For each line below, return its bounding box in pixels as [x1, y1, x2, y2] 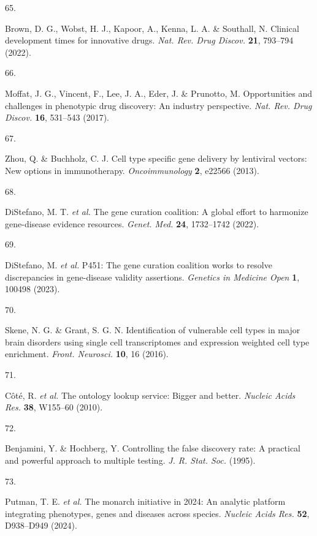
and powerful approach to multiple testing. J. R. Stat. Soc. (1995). [5, 454, 256, 467]
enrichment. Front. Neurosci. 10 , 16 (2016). [5, 347, 169, 360]
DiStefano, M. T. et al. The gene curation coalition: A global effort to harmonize [5, 205, 308, 218]
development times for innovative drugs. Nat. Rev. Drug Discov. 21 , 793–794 [5, 34, 294, 47]
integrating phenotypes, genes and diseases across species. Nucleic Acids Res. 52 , [5, 507, 310, 519]
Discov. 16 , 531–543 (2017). [5, 111, 109, 124]
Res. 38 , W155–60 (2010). [5, 401, 103, 413]
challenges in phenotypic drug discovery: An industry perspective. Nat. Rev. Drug [5, 99, 312, 111]
